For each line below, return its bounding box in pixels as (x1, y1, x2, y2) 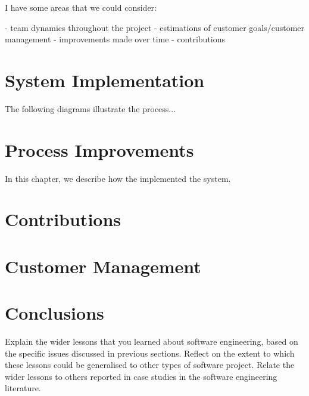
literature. (5, 382, 41, 394)
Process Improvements (5, 137, 194, 162)
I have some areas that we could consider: (5, 1, 157, 13)
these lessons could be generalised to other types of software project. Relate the (5, 358, 295, 371)
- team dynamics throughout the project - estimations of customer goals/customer (5, 21, 305, 33)
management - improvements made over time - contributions (5, 33, 226, 45)
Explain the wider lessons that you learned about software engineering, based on (5, 335, 298, 348)
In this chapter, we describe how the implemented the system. (5, 172, 231, 184)
